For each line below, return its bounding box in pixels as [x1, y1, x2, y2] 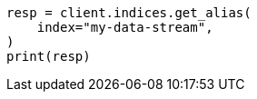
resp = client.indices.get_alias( [6, 5, 252, 20]
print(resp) [6, 49, 91, 64]
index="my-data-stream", [36, 20, 213, 35]
